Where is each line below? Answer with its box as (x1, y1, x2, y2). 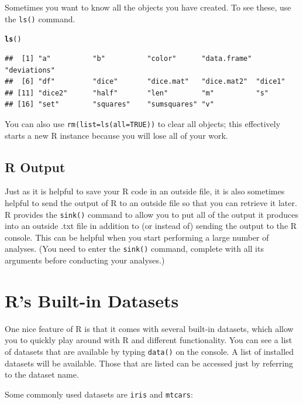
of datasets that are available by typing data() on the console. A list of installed (5, 345, 294, 357)
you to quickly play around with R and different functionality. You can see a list (5, 334, 292, 346)
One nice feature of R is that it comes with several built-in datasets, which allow (5, 322, 294, 334)
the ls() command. (5, 12, 75, 25)
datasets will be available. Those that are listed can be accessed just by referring (5, 357, 293, 369)
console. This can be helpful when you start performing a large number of (5, 231, 269, 243)
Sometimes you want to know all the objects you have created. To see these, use (5, 1, 291, 13)
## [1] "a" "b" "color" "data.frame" (5, 54, 252, 63)
